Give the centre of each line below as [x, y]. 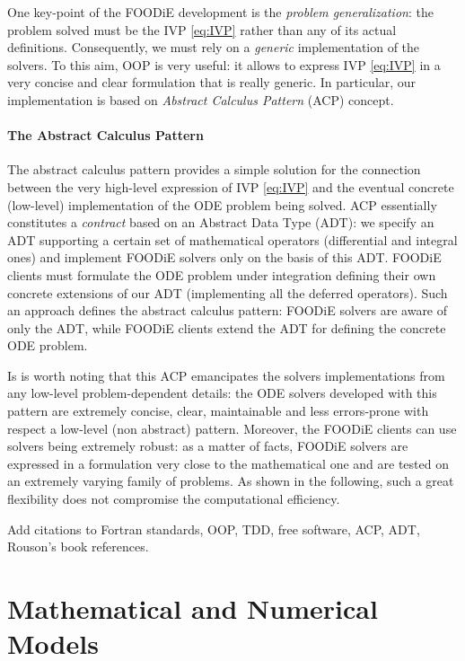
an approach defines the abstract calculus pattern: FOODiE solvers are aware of [228, 310]
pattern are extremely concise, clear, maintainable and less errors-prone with [218, 411]
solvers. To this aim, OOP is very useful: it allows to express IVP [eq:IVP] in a [224, 64]
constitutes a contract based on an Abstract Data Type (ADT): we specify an [221, 222]
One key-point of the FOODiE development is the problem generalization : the [220, 12]
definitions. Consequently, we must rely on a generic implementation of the [214, 47]
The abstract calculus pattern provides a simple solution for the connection [214, 169]
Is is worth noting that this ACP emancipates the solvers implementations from [226, 375]
